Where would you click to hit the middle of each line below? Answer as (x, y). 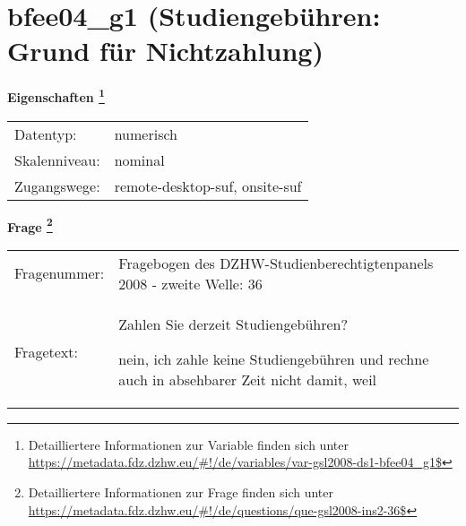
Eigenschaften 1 (56, 95)
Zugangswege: (57, 185)
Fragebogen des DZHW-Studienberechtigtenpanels (276, 263)
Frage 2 (30, 225)
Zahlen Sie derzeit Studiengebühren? (233, 323)
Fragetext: (46, 351)
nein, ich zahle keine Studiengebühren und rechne (274, 358)
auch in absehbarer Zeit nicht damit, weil (248, 379)
